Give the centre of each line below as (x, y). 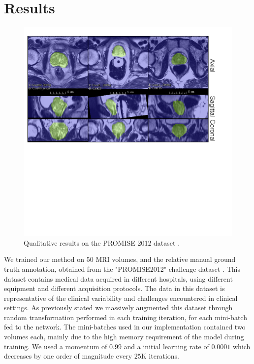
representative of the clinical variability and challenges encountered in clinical (121, 298)
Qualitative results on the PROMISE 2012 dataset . (102, 242)
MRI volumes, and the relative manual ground (166, 259)
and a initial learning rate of (166, 346)
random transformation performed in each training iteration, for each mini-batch (126, 317)
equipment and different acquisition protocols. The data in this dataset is (114, 288)
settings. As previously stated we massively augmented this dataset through (118, 308)
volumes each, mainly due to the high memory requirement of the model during (124, 337)
